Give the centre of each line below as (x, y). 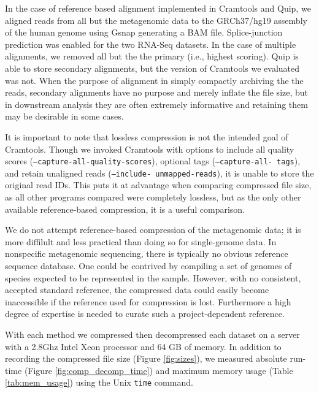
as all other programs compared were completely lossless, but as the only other (153, 197)
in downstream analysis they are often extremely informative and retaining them (156, 104)
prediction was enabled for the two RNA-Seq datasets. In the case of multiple (151, 44)
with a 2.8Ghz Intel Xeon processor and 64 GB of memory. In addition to (143, 346)
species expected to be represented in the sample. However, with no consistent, (153, 277)
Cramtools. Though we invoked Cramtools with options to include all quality (150, 149)
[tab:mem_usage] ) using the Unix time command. (99, 382)
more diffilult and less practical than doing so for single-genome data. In (141, 241)
